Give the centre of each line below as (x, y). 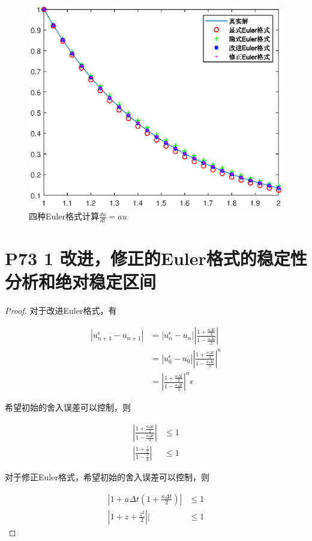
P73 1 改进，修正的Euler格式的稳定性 (156, 258)
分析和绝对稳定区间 (81, 281)
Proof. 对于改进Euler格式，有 (61, 310)
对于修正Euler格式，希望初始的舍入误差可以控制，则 (107, 476)
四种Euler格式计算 (64, 216)
